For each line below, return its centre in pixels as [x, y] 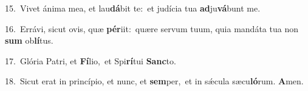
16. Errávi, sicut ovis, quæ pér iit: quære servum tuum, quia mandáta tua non [152, 28]
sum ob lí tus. [29, 40]
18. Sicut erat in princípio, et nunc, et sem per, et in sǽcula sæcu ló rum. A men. [154, 81]
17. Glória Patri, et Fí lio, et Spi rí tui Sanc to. [91, 60]
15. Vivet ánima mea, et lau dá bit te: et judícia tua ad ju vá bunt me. [133, 8]
